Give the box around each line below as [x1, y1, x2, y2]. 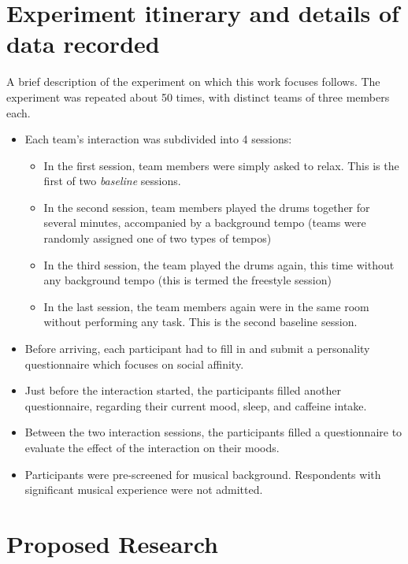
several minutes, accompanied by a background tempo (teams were [43, 214, 366, 231]
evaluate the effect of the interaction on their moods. [24, 440, 280, 455]
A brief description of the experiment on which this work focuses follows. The [6, 73, 380, 90]
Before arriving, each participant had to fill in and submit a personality [24, 340, 370, 357]
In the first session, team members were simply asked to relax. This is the [43, 157, 399, 173]
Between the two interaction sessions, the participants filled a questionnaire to [24, 424, 402, 440]
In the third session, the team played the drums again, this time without [43, 256, 395, 273]
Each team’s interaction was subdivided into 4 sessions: [24, 131, 292, 147]
